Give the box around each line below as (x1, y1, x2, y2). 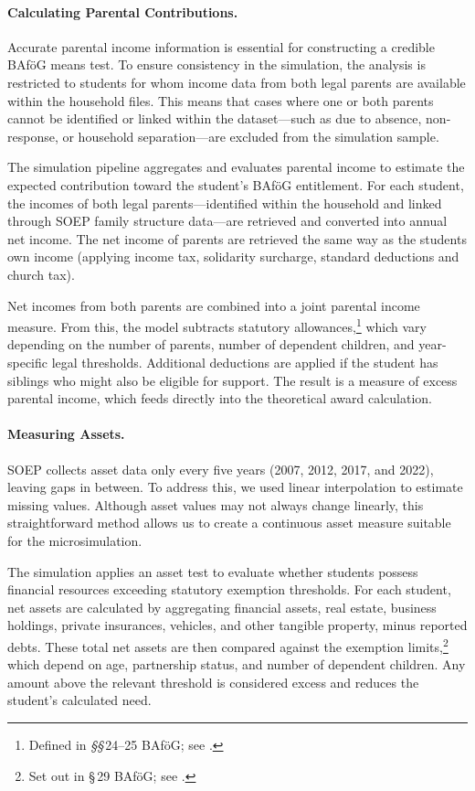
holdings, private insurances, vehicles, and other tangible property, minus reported (7, 615, 468, 635)
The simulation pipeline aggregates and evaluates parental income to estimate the (7, 157, 465, 176)
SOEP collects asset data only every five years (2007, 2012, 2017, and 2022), (7, 459, 434, 478)
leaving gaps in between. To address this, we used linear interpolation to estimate (7, 477, 463, 497)
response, (7, 126, 58, 145)
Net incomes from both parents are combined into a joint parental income (7, 295, 420, 315)
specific (7, 352, 48, 371)
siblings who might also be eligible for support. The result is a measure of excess (7, 370, 458, 390)
